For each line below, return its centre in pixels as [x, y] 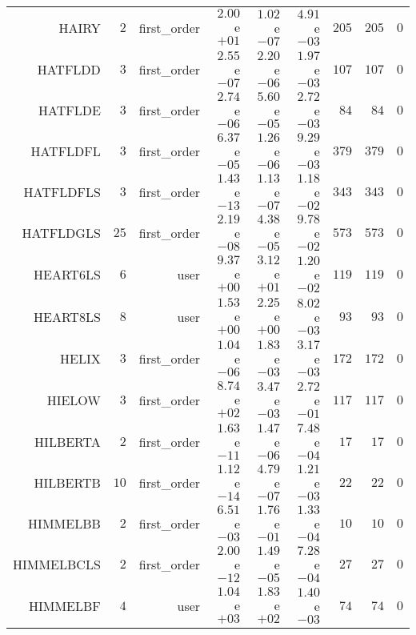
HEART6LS [67, 274]
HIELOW [74, 400]
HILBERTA [68, 442]
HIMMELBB [64, 523]
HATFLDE [70, 110]
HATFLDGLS [61, 233]
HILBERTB [67, 482]
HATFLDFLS [62, 192]
